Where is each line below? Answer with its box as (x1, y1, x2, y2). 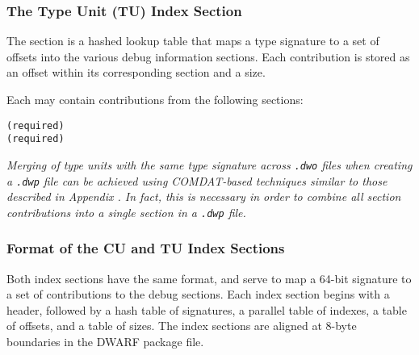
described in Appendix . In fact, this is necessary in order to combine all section (6, 188, 401, 205)
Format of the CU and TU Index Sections (6, 238, 285, 258)
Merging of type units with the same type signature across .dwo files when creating (6, 156, 413, 173)
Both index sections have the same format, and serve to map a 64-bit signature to (6, 269, 412, 286)
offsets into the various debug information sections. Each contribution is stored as (6, 48, 410, 65)
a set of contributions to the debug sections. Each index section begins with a (6, 286, 390, 303)
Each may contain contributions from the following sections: (6, 91, 304, 107)
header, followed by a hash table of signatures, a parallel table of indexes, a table (6, 301, 407, 318)
